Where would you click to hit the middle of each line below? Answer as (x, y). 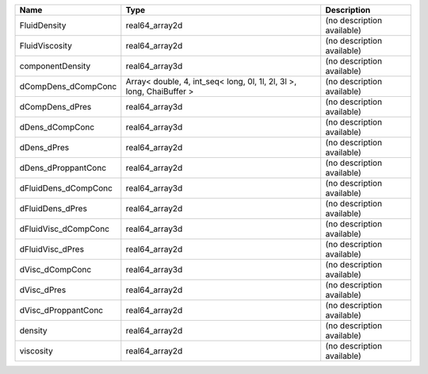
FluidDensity (43, 25)
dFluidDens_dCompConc (66, 188)
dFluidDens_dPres (53, 208)
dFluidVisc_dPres (52, 249)
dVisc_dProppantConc (61, 310)
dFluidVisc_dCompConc (65, 229)
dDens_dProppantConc (63, 168)
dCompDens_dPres (55, 107)
